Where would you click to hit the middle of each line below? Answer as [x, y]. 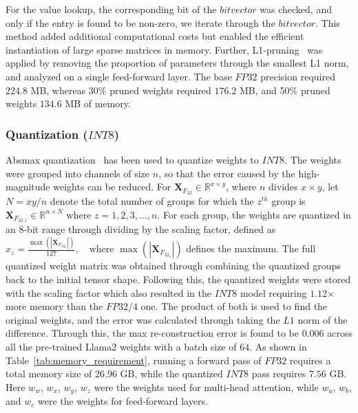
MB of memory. [98, 103]
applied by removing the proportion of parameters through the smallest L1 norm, [177, 63]
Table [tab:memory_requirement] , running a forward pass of [134, 360]
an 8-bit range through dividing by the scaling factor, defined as [141, 229]
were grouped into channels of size [78, 173]
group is [288, 201]
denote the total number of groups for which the [152, 201]
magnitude [28, 187]
